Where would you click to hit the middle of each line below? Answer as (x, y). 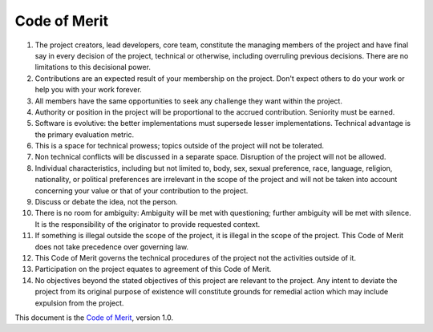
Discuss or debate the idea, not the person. (106, 202)
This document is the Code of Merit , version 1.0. (94, 318)
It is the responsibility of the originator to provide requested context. (148, 224)
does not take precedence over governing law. (111, 247)
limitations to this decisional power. (93, 67)
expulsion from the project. (79, 303)
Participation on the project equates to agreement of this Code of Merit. (153, 269)
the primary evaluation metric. (85, 134)
